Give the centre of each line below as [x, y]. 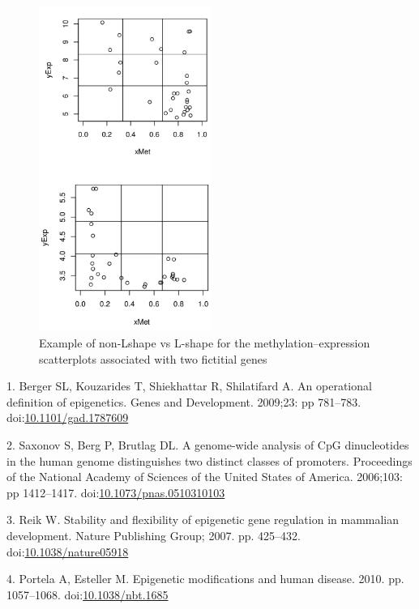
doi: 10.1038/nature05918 [68, 551]
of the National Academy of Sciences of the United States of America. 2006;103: [205, 477]
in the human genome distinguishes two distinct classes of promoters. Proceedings [209, 460]
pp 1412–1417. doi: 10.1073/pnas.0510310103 [116, 492]
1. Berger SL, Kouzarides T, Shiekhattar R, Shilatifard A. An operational [189, 386]
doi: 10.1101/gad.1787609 [68, 417]
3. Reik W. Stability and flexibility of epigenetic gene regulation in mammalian [203, 520]
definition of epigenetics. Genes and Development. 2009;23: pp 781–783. [184, 401]
